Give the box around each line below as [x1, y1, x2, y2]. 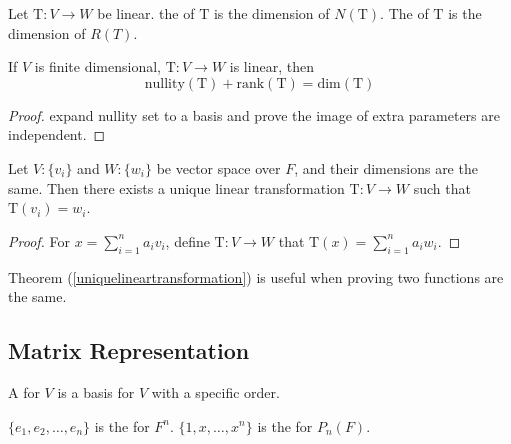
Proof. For [8, 230, 71, 251]
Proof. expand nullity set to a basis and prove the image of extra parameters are [8, 104, 500, 125]
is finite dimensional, [34, 56, 162, 77]
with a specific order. [151, 381, 280, 402]
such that [413, 177, 471, 198]
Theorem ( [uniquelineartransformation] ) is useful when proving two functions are [8, 266, 504, 287]
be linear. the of [97, 3, 195, 23]
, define [165, 230, 210, 251]
